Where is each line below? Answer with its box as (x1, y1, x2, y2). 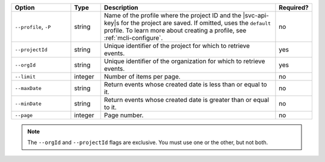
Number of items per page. (104, 73, 181, 80)
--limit (14, 73, 36, 80)
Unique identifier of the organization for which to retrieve (104, 57, 265, 65)
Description (104, 4, 138, 11)
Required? (279, 4, 309, 11)
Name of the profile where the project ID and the (104, 11, 242, 19)
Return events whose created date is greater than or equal (104, 96, 269, 104)
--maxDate (14, 85, 42, 91)
